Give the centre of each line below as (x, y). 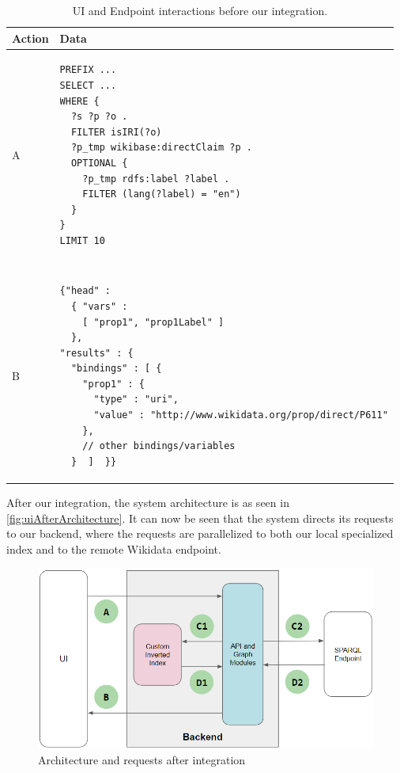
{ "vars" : (99, 306)
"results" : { (96, 353)
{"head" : (85, 291)
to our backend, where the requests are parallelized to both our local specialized (200, 533)
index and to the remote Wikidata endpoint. (114, 548)
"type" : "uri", (136, 400)
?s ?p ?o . (99, 117)
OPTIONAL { (99, 163)
